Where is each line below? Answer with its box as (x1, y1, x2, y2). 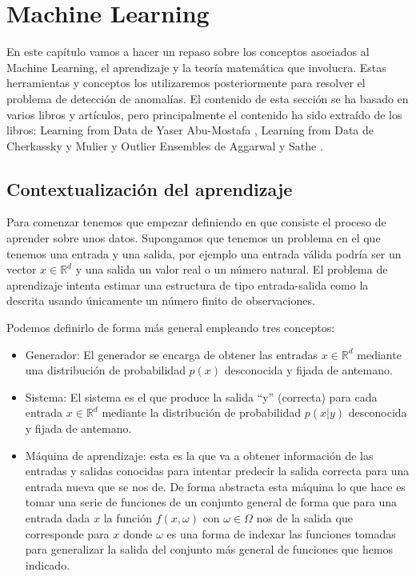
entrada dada (25, 509, 90, 526)
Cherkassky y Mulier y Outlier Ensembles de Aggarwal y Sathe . (6, 137, 323, 154)
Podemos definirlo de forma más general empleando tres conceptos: (6, 319, 335, 336)
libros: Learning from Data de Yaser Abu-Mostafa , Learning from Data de (6, 122, 374, 138)
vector (6, 261, 37, 278)
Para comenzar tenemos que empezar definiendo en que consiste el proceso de (6, 214, 386, 230)
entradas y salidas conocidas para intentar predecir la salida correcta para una (25, 462, 410, 479)
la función (103, 509, 152, 526)
